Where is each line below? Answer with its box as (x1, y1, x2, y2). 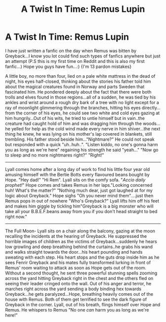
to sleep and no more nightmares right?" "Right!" (5, 152, 104, 158)
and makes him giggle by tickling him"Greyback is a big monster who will (5, 203, 154, 209)
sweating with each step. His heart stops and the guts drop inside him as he (5, 254, 160, 260)
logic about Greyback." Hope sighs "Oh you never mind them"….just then (5, 192, 154, 199)
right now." (5, 214, 27, 219)
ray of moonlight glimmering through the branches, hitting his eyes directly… (5, 105, 161, 110)
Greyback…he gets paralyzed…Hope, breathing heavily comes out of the (5, 291, 153, 297)
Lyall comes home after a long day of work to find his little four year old (5, 166, 150, 172)
